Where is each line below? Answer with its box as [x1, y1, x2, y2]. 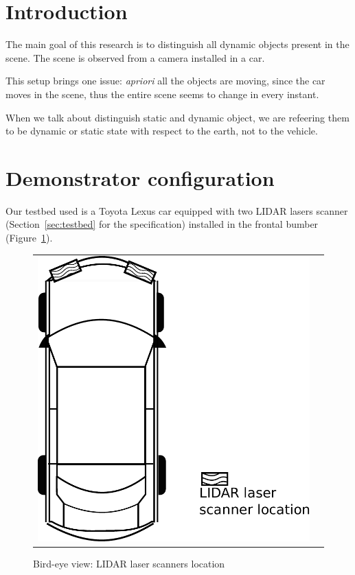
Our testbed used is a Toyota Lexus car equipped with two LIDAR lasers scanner [5, 203, 348, 218]
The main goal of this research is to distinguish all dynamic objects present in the [5, 37, 350, 51]
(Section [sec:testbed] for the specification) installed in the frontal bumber [5, 217, 319, 231]
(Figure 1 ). [5, 231, 53, 244]
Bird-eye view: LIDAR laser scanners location [33, 556, 225, 570]
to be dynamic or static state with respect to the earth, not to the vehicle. [5, 124, 318, 138]
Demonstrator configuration [5, 163, 275, 191]
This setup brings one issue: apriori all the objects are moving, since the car [5, 73, 325, 88]
